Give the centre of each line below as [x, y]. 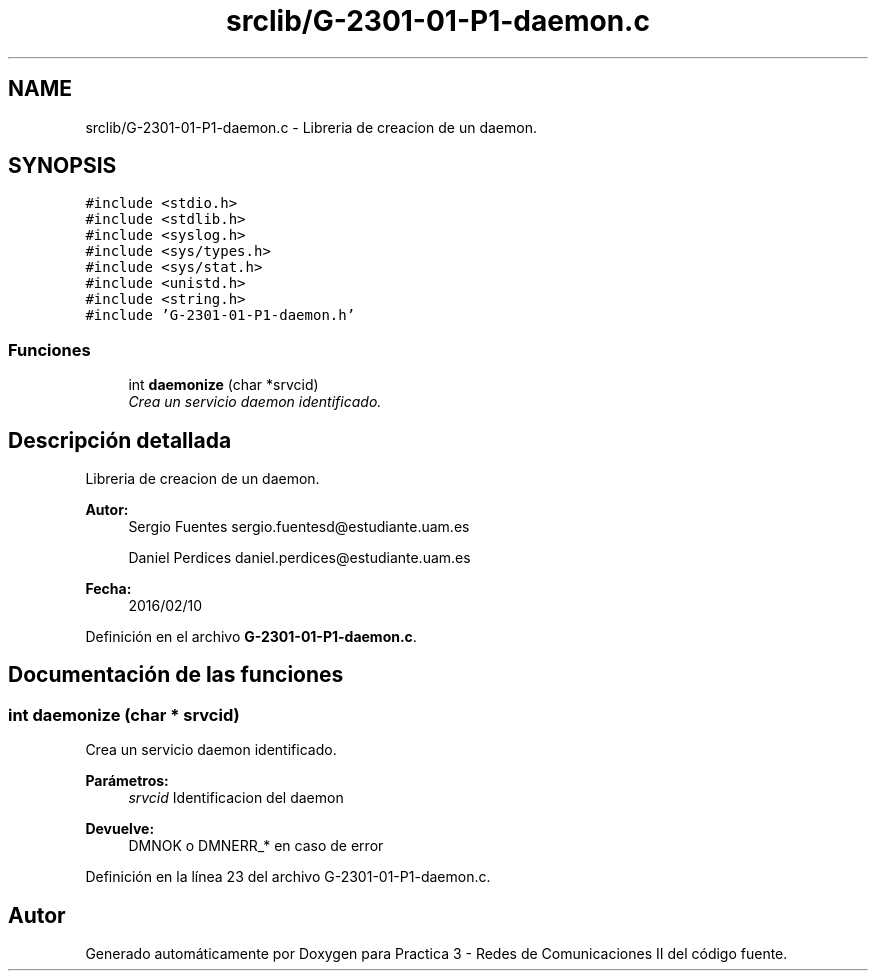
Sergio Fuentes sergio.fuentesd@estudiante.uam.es [299, 527]
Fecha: [108, 589]
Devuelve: [120, 829]
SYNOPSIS [62, 166]
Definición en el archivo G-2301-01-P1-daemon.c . [251, 637]
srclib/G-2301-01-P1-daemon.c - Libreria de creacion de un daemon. [311, 127]
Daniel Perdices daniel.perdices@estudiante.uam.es [299, 558]
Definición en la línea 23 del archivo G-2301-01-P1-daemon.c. [288, 877]
